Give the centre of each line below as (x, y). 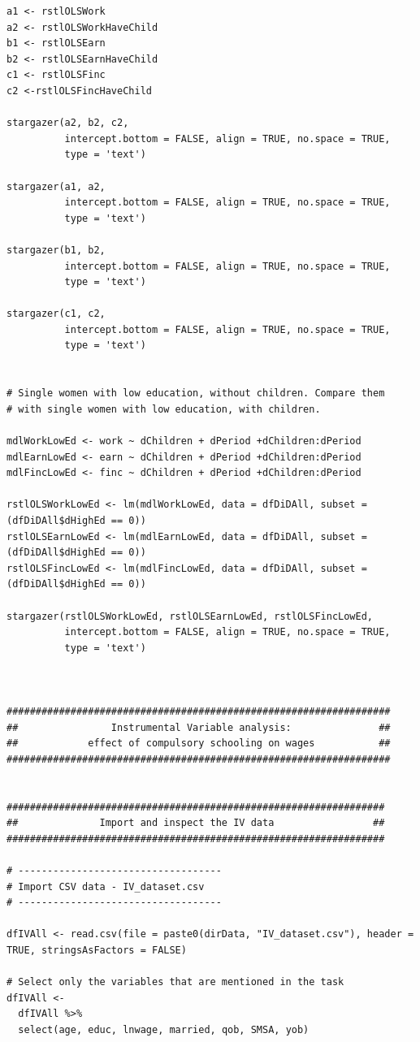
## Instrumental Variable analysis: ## (199, 727)
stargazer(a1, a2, (56, 186)
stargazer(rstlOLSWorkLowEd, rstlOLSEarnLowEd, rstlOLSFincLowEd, (190, 616)
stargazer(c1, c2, (56, 314)
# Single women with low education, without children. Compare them (196, 393)
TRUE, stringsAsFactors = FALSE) (97, 951)
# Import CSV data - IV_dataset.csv (106, 886)
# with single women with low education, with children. (164, 409)
